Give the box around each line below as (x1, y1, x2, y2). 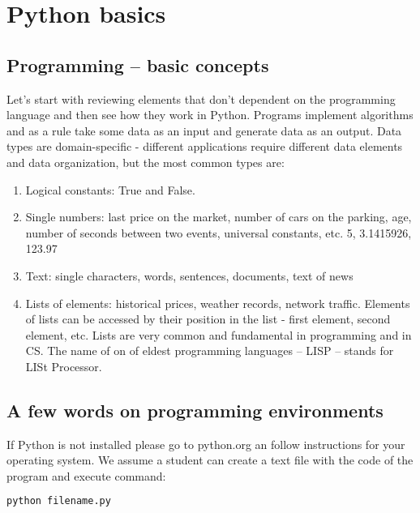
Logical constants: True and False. (25, 181, 195, 198)
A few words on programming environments (6, 397, 384, 422)
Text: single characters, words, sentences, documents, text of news (25, 267, 354, 284)
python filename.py (6, 495, 111, 507)
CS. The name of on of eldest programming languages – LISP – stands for (25, 342, 394, 359)
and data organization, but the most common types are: (6, 153, 285, 170)
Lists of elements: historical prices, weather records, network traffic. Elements (25, 294, 410, 311)
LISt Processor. (25, 357, 102, 374)
